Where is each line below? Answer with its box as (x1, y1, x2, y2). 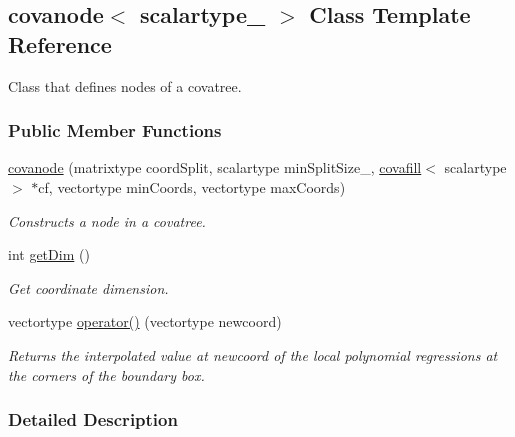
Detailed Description (8, 407, 178, 432)
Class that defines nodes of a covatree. (8, 75, 242, 96)
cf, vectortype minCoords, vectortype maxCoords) (38, 177, 346, 197)
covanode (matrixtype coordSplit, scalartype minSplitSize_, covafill (8, 157, 422, 178)
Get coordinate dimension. (8, 277, 169, 298)
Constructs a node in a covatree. (8, 210, 206, 231)
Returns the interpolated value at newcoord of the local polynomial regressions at (8, 344, 498, 365)
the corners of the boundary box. (8, 364, 205, 385)
